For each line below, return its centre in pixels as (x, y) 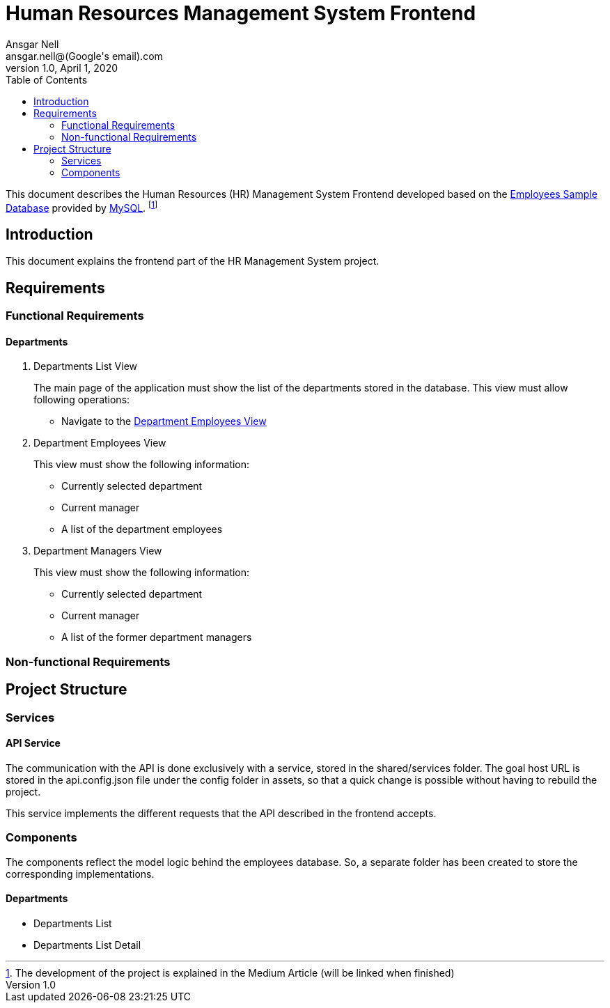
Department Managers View (98, 551)
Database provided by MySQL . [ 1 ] (82, 207)
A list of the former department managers (157, 637)
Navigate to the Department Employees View (164, 421)
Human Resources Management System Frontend (241, 13)
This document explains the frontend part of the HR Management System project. (193, 261)
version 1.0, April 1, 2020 (62, 68)
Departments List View (86, 366)
